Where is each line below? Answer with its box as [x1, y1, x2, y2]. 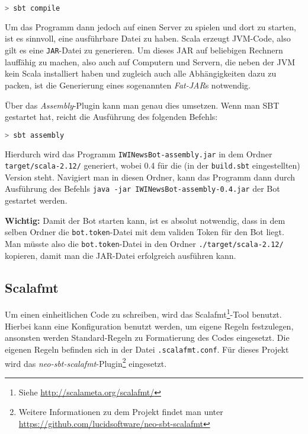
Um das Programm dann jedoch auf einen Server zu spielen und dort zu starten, [5, 20, 296, 33]
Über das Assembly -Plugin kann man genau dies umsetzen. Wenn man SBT [5, 99, 280, 111]
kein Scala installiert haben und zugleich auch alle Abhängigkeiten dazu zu [5, 67, 277, 80]
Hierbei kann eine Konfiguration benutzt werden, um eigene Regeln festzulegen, [5, 319, 294, 332]
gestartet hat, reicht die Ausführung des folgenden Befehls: [5, 110, 218, 123]
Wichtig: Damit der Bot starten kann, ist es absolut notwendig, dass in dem [5, 214, 285, 226]
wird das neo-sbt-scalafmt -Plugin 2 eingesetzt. [5, 355, 167, 369]
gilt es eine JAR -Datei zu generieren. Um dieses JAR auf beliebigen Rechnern [5, 44, 283, 56]
